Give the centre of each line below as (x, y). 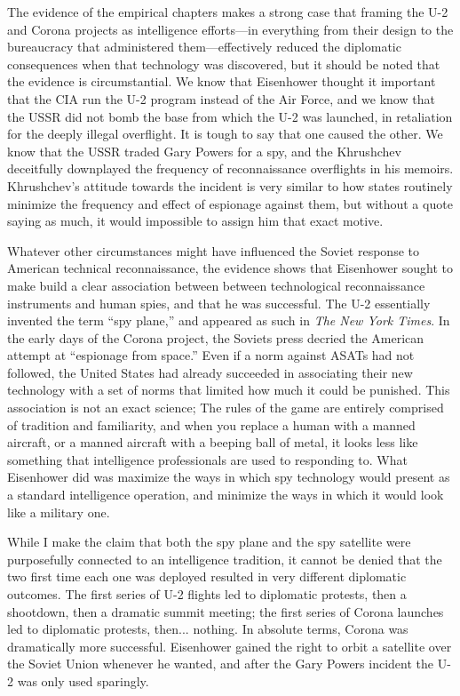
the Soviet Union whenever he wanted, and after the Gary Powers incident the (221, 664)
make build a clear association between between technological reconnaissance (216, 285)
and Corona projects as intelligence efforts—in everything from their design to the (230, 29)
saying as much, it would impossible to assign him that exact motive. (195, 221)
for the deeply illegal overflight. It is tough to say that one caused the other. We (225, 134)
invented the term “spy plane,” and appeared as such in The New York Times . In (229, 320)
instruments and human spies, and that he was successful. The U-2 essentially (219, 303)
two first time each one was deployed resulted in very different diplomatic (207, 576)
